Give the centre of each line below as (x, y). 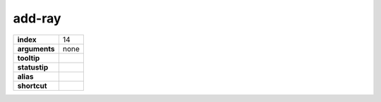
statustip (33, 67)
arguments (36, 49)
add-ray (37, 18)
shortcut (32, 86)
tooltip (29, 58)
